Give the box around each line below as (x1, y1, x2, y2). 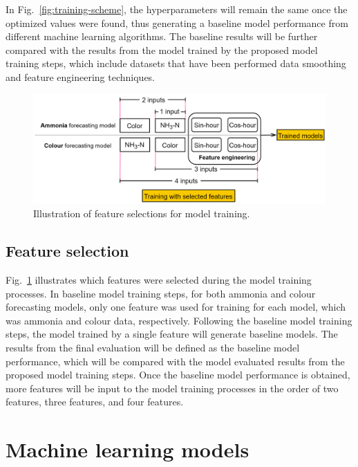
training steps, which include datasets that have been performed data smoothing (6, 56, 346, 71)
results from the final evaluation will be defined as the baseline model (6, 340, 300, 354)
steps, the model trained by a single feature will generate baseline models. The (6, 327, 338, 341)
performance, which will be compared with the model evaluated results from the (6, 354, 345, 368)
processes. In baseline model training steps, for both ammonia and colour (6, 286, 316, 300)
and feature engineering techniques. (6, 69, 156, 84)
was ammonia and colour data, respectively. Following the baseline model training (6, 313, 352, 327)
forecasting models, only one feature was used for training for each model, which (6, 300, 346, 314)
